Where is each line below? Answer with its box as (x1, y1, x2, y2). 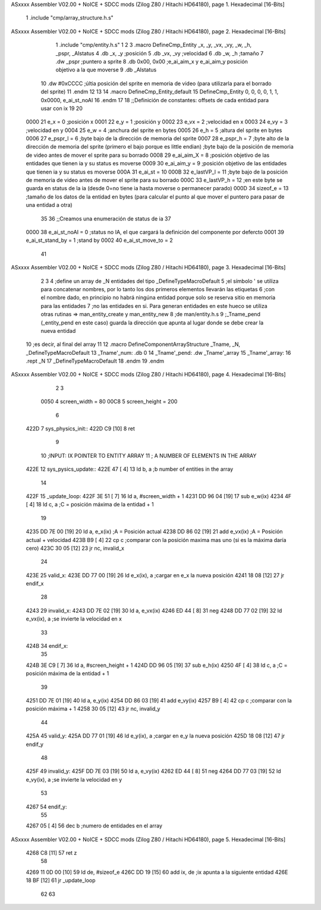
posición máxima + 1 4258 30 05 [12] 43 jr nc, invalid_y (26, 705, 160, 713)
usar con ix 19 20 (40, 105, 83, 112)
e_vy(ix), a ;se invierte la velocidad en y (26, 776, 122, 783)
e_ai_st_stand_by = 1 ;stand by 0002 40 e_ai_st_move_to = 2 (26, 237, 173, 244)
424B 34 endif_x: (26, 643, 68, 650)
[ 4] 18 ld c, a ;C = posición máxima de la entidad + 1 (26, 501, 154, 508)
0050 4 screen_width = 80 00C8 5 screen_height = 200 (40, 398, 178, 405)
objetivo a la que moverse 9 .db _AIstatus (55, 66, 157, 74)
